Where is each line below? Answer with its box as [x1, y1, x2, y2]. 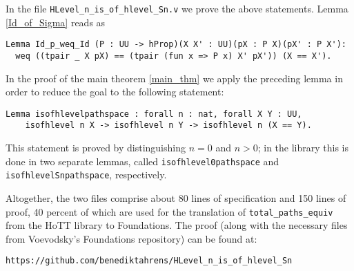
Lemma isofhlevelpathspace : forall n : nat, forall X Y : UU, [6, 109, 302, 119]
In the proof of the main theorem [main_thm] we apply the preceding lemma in [6, 71, 343, 85]
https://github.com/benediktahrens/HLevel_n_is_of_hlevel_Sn [6, 256, 293, 266]
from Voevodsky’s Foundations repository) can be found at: [6, 231, 257, 245]
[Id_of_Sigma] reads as [6, 15, 106, 29]
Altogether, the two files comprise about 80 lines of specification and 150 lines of [6, 190, 346, 205]
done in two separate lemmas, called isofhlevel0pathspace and [6, 153, 279, 168]
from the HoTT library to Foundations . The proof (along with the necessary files [6, 218, 348, 232]
